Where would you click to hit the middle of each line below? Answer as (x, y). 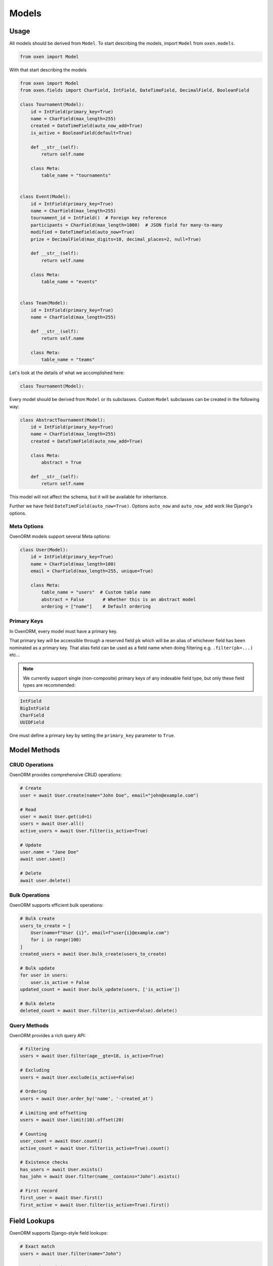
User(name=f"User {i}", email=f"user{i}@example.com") (100, 933)
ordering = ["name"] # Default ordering (96, 607)
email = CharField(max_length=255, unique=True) (92, 571)
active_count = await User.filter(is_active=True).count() (95, 1148)
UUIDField (32, 722)
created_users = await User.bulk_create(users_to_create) (93, 954)
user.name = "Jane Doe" (50, 852)
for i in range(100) (56, 940)
